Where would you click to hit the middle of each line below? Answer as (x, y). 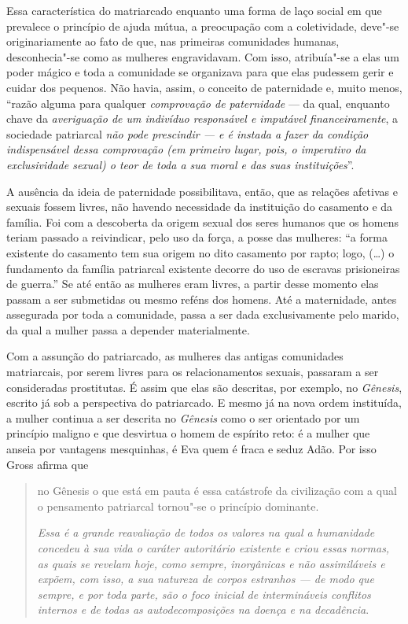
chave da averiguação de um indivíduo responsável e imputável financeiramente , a (202, 118)
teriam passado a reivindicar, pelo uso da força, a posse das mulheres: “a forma (197, 237)
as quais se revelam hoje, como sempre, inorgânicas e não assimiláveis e (211, 563)
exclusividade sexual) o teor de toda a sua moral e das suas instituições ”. (180, 164)
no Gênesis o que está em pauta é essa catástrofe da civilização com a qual (217, 491)
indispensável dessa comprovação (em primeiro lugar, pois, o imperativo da (186, 149)
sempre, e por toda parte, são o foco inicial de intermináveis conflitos (204, 594)
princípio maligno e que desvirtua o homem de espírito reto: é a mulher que (188, 433)
